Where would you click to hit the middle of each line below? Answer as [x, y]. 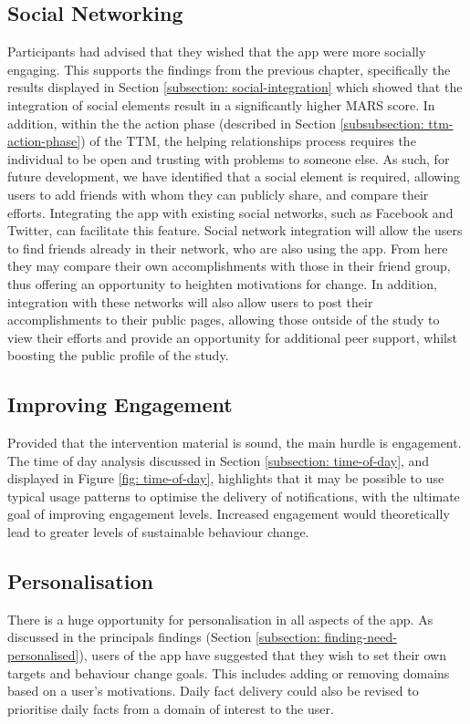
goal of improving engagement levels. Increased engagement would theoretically [229, 514]
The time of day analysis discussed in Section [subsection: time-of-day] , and [219, 460]
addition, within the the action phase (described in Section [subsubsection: [216, 123]
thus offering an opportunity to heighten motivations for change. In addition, [222, 283]
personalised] [43, 655]
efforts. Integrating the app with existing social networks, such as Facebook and [230, 212]
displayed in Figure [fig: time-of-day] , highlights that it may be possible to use [226, 478]
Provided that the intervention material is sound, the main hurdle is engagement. [235, 443]
